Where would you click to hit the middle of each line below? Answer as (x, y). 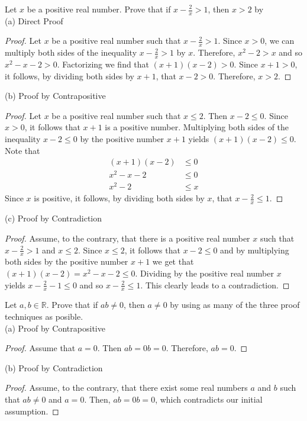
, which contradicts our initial (209, 399)
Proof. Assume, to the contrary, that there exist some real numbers (126, 388)
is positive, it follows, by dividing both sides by (119, 198)
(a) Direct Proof (34, 20)
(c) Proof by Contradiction (54, 218)
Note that (22, 150)
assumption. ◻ (32, 411)
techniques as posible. (44, 316)
